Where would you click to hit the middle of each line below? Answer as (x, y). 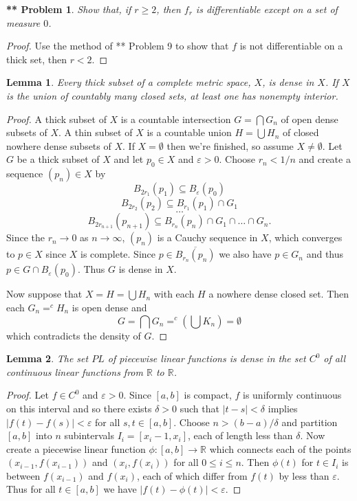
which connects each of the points (280, 448)
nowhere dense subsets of (59, 145)
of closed (301, 132)
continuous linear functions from (75, 371)
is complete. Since (118, 254)
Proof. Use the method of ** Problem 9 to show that (118, 46)
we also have (245, 254)
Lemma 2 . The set (47, 358)
